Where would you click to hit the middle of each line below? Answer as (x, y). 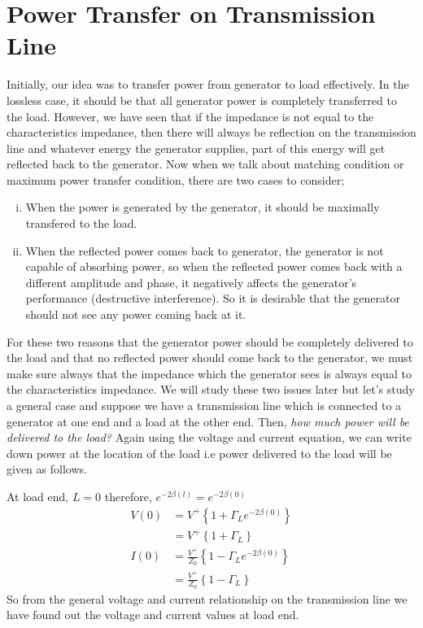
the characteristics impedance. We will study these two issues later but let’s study (211, 389)
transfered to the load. (81, 223)
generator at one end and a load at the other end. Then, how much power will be (208, 421)
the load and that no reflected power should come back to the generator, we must (210, 358)
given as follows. (47, 469)
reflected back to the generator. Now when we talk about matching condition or (205, 164)
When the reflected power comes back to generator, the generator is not (205, 250)
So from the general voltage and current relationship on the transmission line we (207, 598)
